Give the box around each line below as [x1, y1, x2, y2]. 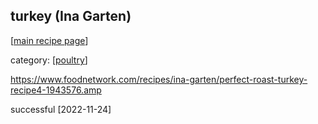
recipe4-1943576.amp [10, 84, 102, 96]
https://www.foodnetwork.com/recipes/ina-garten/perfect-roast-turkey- [10, 73, 308, 85]
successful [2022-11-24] [10, 103, 112, 115]
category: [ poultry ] [10, 54, 88, 66]
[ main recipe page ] [10, 34, 89, 46]
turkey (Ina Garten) [10, 8, 132, 25]
